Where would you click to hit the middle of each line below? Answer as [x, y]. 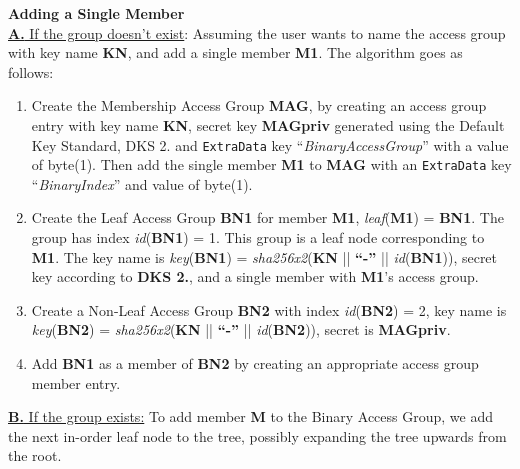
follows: [31, 71]
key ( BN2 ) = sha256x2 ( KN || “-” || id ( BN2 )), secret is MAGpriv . [241, 329]
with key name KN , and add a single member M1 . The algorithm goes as [235, 52]
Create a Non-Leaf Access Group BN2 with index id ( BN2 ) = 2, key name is [269, 309]
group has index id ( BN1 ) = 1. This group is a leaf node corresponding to [258, 237]
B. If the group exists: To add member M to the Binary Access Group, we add [251, 416]
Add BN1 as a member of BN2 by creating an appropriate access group [255, 363]
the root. [35, 455]
